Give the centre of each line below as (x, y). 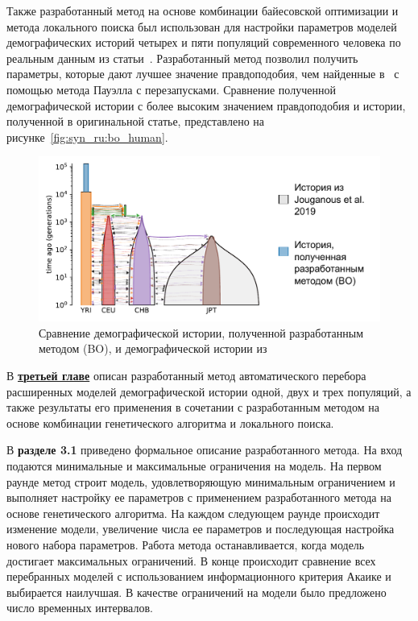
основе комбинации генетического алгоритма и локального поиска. (170, 422)
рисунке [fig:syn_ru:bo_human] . (87, 137)
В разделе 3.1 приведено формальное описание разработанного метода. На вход (205, 450)
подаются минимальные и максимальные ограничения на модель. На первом (194, 466)
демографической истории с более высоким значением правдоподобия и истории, (206, 105)
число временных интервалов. (80, 608)
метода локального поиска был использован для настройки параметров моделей (202, 26)
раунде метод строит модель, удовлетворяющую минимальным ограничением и (201, 481)
